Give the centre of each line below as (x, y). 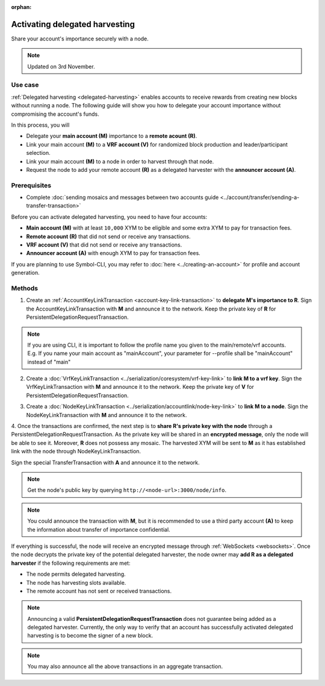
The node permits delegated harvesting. (76, 574)
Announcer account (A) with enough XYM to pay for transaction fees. (113, 253)
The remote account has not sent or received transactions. (99, 591)
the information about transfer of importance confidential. (99, 529)
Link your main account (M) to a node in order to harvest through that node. (120, 161)
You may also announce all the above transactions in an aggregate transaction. (125, 667)
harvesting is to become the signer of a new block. (90, 635)
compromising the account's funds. (55, 114)
